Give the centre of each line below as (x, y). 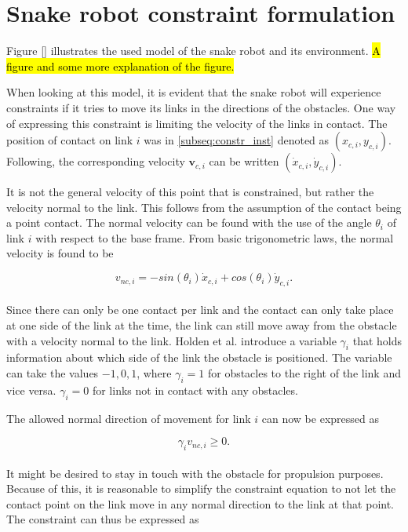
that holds (377, 340)
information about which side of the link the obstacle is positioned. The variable (199, 357)
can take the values (53, 373)
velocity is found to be (60, 253)
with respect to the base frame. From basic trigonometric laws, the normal (215, 237)
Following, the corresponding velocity (96, 161)
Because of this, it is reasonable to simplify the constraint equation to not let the (201, 488)
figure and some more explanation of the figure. (120, 66)
